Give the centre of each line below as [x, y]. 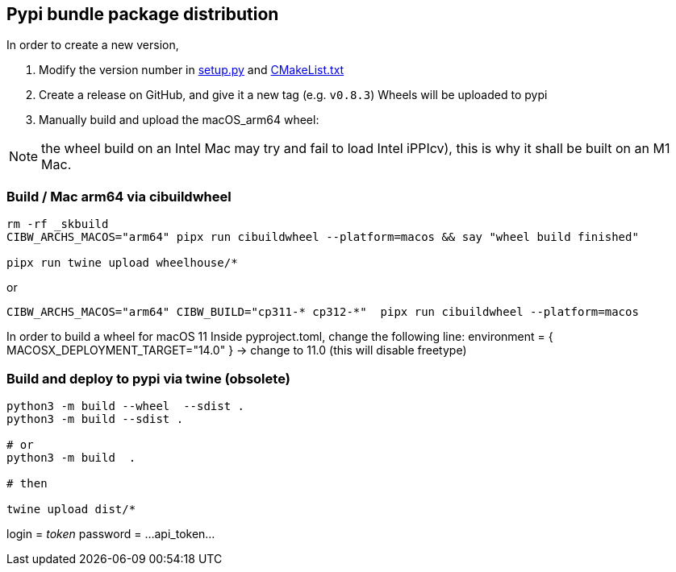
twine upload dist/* [71, 509]
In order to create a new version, [93, 45]
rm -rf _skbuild [58, 224]
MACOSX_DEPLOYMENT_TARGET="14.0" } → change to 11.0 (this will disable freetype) [237, 350]
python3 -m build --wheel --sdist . [126, 406]
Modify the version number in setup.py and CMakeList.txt [192, 70]
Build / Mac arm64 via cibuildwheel [119, 196]
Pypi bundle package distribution [143, 14]
